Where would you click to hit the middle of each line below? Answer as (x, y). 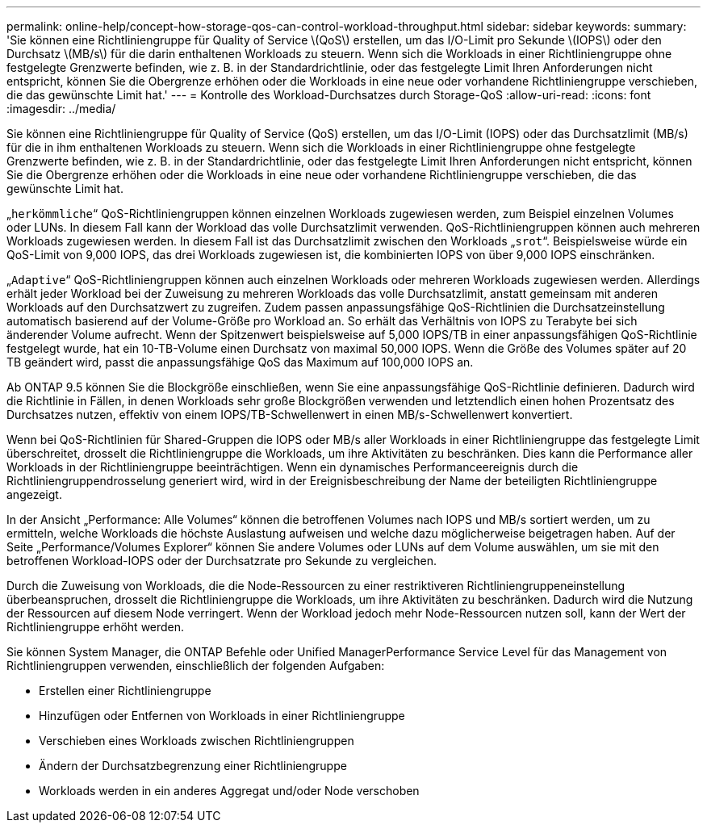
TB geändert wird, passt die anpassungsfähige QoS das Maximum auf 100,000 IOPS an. (240, 362)
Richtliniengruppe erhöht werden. (96, 627)
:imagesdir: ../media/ (61, 109)
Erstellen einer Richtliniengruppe (125, 691)
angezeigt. (34, 494)
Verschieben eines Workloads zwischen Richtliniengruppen (197, 741)
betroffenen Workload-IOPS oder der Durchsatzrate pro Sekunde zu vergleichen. (222, 561)
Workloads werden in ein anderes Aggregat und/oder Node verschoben (229, 791)
